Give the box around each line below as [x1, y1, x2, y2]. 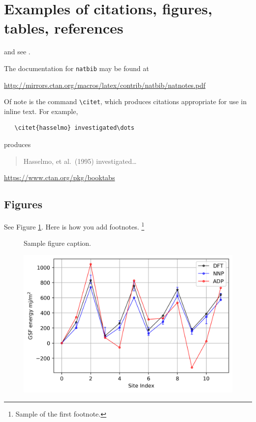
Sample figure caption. [24, 238, 91, 248]
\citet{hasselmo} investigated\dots [14, 124, 134, 132]
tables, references [4, 18, 124, 38]
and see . [4, 46, 31, 57]
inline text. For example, [4, 106, 78, 116]
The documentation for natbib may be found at [4, 63, 149, 73]
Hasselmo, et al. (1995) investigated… [23, 155, 137, 166]
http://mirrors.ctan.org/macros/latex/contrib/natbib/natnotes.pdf [4, 79, 206, 90]
